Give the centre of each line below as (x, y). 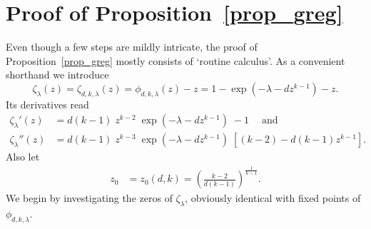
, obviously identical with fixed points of (273, 198)
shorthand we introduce (57, 75)
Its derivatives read (47, 104)
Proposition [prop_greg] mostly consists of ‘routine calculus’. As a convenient (176, 60)
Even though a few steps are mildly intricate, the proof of (132, 47)
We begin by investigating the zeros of (89, 198)
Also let (23, 157)
